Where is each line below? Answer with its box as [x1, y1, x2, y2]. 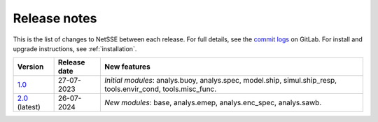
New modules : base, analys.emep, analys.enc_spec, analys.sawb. [104, 98, 322, 108]
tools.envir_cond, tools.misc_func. [104, 84, 217, 94]
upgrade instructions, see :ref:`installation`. [13, 44, 137, 53]
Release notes [13, 11, 97, 26]
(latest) [17, 102, 41, 112]
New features [104, 62, 150, 72]
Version [17, 62, 44, 72]
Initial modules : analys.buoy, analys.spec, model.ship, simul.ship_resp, [104, 76, 337, 86]
